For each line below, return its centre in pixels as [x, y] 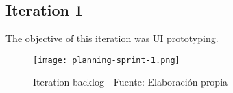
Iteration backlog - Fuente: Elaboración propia [131, 82]
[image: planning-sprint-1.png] [107, 60]
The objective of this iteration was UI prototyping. [112, 38]
